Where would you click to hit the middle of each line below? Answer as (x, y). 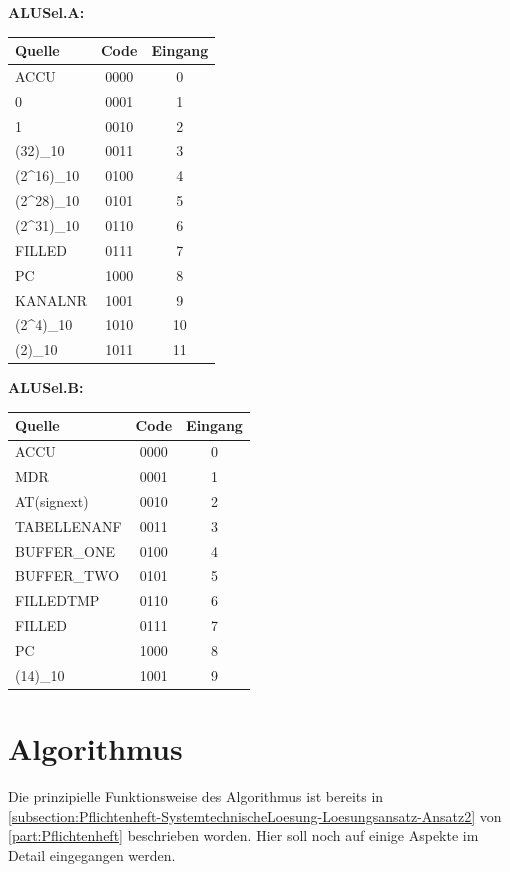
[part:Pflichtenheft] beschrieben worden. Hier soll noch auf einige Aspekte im (243, 835)
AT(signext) (52, 500)
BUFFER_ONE (65, 550)
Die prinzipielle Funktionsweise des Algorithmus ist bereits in (196, 796)
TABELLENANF (68, 525)
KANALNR (51, 299)
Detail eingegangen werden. (92, 854)
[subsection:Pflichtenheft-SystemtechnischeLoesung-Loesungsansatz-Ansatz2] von (255, 815)
